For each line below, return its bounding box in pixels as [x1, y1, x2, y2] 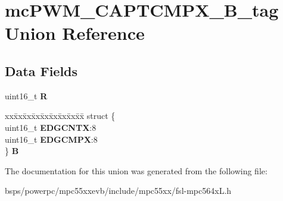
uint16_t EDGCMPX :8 [5, 133, 98, 145]
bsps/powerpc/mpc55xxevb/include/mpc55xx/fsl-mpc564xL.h [5, 184, 232, 197]
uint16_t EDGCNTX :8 [5, 121, 97, 133]
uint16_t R [5, 89, 48, 102]
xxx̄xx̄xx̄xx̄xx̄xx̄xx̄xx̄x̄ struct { [5, 109, 116, 122]
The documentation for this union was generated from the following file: [5, 164, 268, 177]
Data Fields [5, 61, 78, 80]
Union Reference [5, 21, 145, 45]
